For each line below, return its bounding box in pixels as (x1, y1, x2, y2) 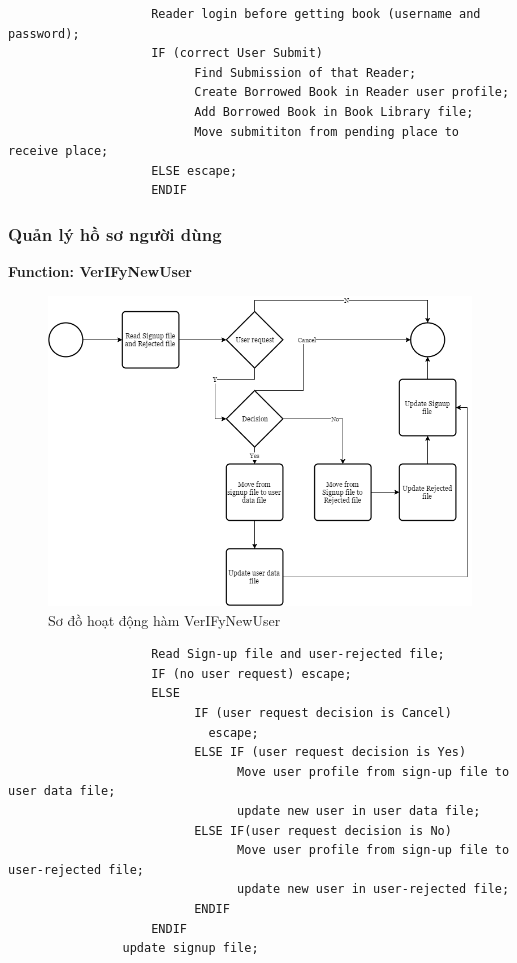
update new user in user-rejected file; (237, 882, 510, 897)
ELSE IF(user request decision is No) (194, 823, 452, 838)
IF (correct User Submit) (151, 46, 323, 61)
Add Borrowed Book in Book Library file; (194, 104, 474, 119)
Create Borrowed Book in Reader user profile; (194, 85, 510, 100)
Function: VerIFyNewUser (8, 261, 192, 282)
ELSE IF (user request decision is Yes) (194, 745, 467, 760)
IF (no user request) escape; (151, 666, 352, 681)
